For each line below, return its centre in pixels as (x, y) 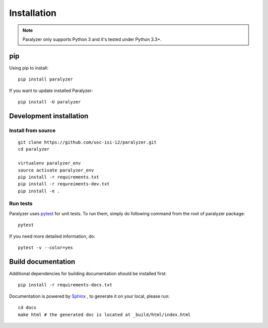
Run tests (21, 204)
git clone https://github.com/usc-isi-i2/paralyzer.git (87, 142)
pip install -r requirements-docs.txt (65, 285)
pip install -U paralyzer (50, 102)
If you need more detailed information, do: (52, 236)
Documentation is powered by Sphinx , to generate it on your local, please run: (89, 296)
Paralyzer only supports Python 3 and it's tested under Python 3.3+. (92, 39)
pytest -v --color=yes (46, 248)
